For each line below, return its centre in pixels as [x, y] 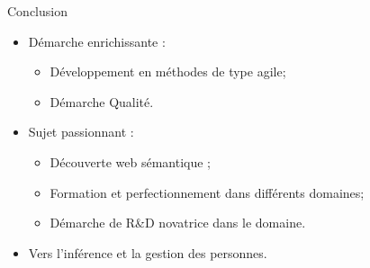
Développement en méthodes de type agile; [168, 71]
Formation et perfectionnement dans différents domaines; [207, 192]
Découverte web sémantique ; [130, 161]
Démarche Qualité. [102, 101]
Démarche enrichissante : [97, 41]
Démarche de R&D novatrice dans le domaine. [178, 223]
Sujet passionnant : [81, 132]
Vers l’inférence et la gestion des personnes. [148, 252]
